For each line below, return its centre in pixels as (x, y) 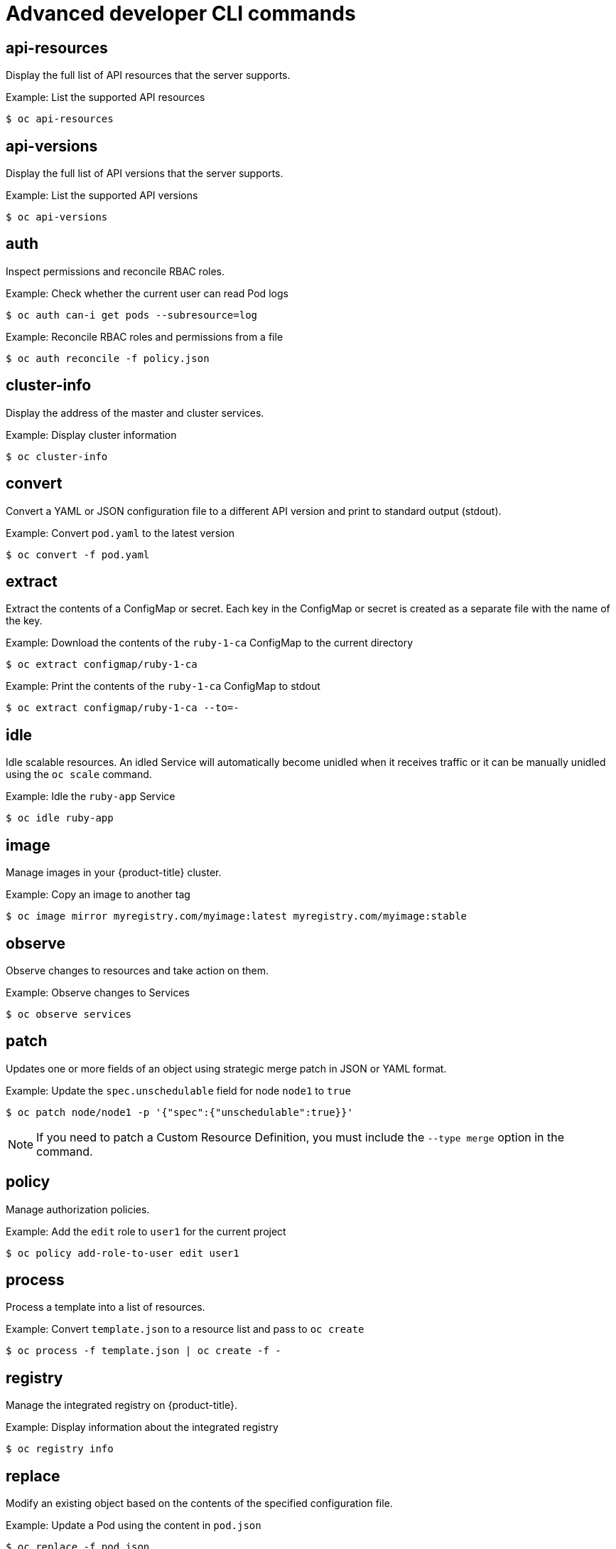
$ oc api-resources (60, 119)
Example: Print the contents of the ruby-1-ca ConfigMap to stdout (163, 686)
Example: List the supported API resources (106, 97)
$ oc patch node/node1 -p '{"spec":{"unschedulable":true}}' (179, 1112)
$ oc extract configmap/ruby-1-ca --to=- (123, 708)
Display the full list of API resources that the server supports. (148, 75)
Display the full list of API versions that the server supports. (145, 174)
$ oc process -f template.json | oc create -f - (144, 1351)
